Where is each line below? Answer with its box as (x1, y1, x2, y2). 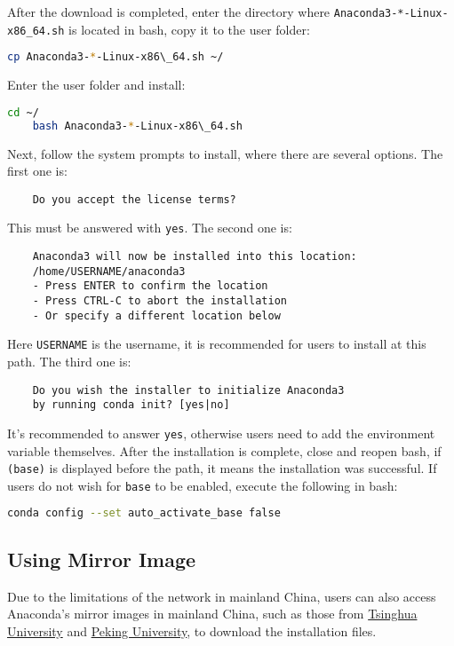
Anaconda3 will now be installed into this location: (32, 250, 357, 264)
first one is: (7, 161, 68, 180)
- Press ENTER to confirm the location (32, 280, 268, 293)
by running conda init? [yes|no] (32, 398, 230, 412)
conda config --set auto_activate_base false (7, 507, 281, 520)
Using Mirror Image (7, 545, 196, 572)
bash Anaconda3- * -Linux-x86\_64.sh (32, 119, 243, 132)
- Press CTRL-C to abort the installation (32, 295, 287, 307)
